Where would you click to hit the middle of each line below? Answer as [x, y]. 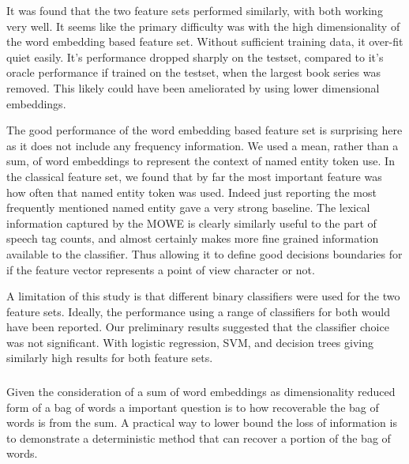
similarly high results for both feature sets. [110, 358]
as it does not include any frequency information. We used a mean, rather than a [203, 145]
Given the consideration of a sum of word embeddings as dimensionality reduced [201, 391]
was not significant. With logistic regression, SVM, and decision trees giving [190, 342]
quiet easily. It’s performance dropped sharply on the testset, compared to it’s [195, 57]
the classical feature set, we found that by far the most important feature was [194, 176]
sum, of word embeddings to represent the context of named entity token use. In [201, 161]
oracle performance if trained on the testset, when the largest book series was [193, 72]
